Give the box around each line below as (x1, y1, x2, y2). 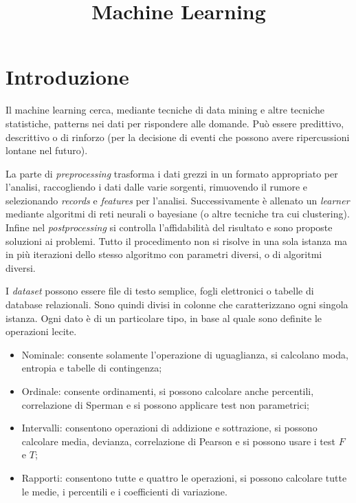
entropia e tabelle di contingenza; (21, 361, 162, 375)
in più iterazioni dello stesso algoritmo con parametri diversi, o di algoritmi (5, 247, 322, 261)
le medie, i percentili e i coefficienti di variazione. (21, 484, 227, 498)
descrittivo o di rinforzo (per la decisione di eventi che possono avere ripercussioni (5, 129, 350, 144)
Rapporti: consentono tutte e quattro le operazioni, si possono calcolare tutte (21, 470, 347, 484)
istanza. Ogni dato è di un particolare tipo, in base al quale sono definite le (5, 310, 322, 325)
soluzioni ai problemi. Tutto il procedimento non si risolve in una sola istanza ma (5, 233, 348, 248)
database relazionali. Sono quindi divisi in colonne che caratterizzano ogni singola (5, 297, 348, 312)
